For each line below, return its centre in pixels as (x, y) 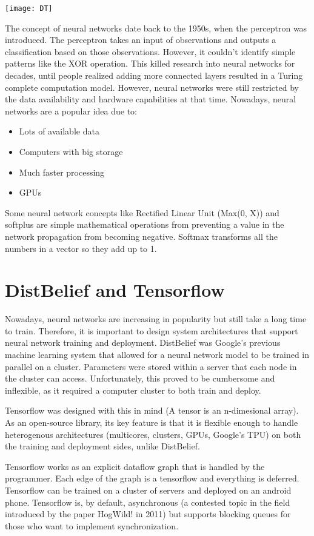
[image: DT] (29, 8)
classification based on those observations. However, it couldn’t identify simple (150, 51)
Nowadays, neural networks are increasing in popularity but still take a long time (156, 319)
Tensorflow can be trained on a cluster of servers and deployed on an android (148, 490)
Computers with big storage (71, 151)
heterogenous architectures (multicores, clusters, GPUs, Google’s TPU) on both (153, 434)
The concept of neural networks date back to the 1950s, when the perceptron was (156, 28)
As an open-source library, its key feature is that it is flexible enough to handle (152, 422)
